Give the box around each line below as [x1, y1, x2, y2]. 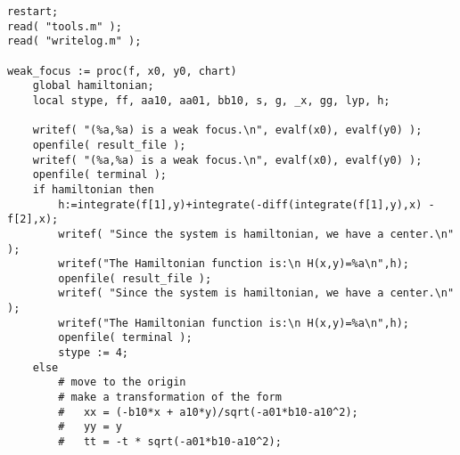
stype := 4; [58, 346, 129, 360]
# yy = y [58, 420, 122, 434]
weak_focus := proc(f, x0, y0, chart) [7, 64, 237, 77]
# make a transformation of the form [58, 391, 282, 404]
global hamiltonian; [32, 79, 154, 93]
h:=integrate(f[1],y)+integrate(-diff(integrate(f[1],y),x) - [58, 198, 435, 211]
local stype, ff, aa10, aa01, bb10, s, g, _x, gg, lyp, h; [32, 93, 390, 107]
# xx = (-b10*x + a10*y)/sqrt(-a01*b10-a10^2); [58, 405, 358, 418]
